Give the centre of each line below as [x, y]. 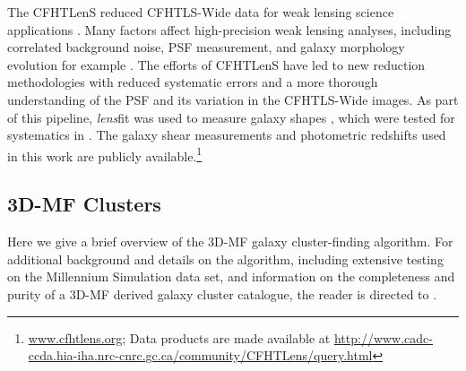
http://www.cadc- [383, 337]
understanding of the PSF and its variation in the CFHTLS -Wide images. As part [233, 99]
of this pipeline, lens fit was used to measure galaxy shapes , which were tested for [231, 117]
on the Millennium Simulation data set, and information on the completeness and [231, 276]
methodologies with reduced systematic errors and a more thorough [193, 82]
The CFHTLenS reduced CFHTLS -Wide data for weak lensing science [201, 12]
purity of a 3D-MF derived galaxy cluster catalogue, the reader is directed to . [222, 293]
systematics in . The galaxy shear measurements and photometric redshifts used [227, 135]
